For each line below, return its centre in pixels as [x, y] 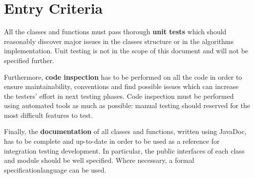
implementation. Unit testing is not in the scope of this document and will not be [126, 51]
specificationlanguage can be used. [55, 169]
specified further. [29, 60]
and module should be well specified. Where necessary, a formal [99, 160]
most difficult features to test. [48, 115]
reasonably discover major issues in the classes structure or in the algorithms [119, 41]
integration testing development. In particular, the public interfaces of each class [124, 150]
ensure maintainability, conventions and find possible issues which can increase [121, 86]
